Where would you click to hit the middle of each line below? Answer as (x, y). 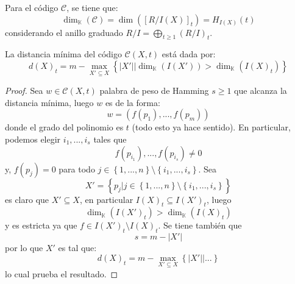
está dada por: (189, 54)
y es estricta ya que (41, 225)
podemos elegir (33, 139)
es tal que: (77, 248)
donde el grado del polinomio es (64, 127)
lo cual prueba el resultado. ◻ (62, 273)
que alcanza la (261, 91)
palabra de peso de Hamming (154, 91)
